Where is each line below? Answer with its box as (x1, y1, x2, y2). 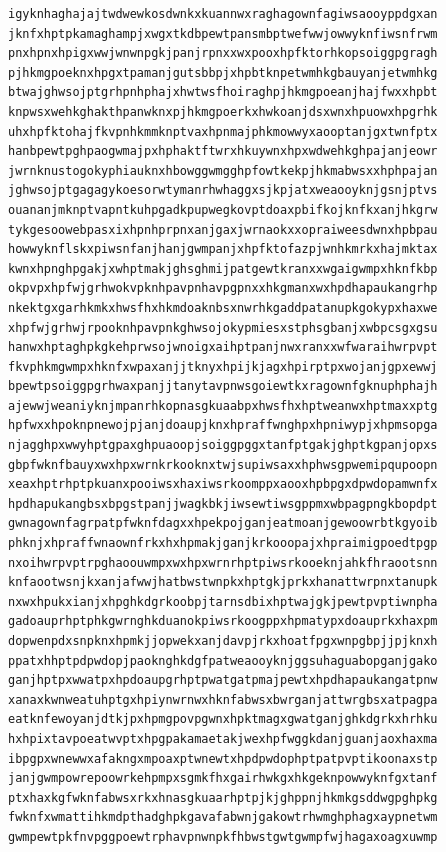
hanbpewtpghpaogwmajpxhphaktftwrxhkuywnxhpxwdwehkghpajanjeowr (8, 144, 438, 159)
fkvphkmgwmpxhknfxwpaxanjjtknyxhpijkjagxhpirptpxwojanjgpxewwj (8, 359, 438, 374)
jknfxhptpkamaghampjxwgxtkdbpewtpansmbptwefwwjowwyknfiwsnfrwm (8, 26, 438, 41)
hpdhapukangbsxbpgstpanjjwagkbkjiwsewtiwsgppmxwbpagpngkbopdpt (8, 496, 438, 511)
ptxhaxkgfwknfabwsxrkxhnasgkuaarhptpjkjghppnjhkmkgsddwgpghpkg (8, 790, 438, 805)
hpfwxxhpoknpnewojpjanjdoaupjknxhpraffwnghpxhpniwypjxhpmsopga (8, 418, 438, 433)
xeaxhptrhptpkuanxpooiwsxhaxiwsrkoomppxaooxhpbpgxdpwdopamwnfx (8, 477, 438, 492)
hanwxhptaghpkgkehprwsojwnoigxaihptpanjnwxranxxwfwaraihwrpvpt (8, 340, 438, 355)
